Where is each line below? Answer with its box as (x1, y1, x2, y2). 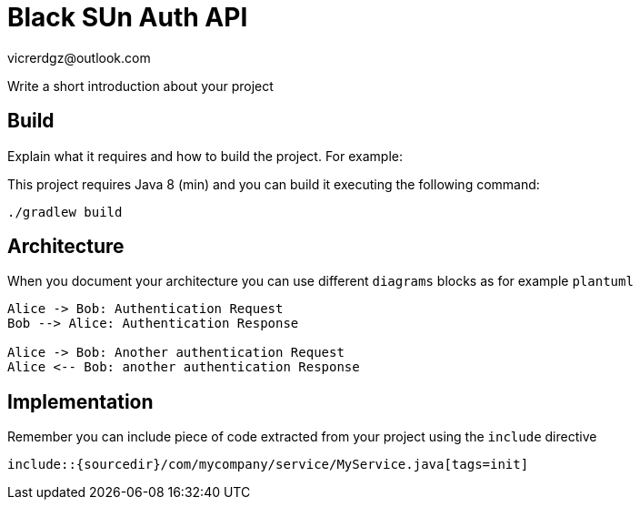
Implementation (7, 390, 154, 413)
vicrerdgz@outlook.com (7, 49, 151, 66)
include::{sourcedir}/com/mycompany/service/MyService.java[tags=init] (7, 457, 529, 472)
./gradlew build (7, 204, 123, 219)
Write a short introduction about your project (7, 77, 274, 94)
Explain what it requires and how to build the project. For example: (7, 147, 403, 164)
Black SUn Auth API (7, 2, 248, 33)
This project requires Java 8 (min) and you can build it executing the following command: (7, 176, 540, 192)
